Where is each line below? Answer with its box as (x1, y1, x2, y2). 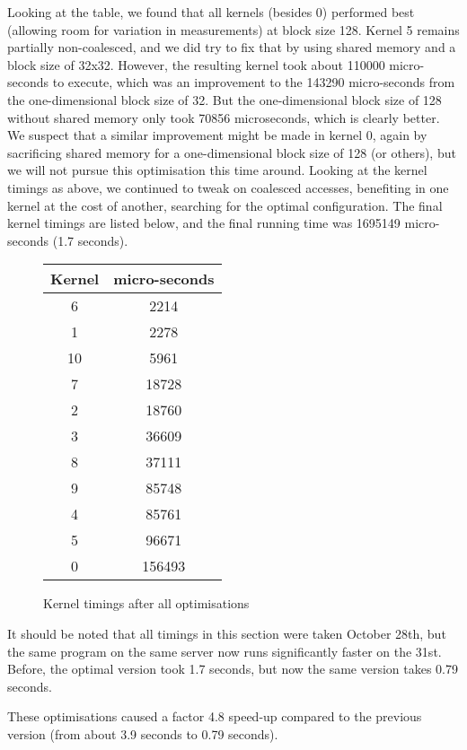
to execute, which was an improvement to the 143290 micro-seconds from (52, 73, 455, 92)
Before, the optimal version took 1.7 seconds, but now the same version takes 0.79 (7, 659, 458, 678)
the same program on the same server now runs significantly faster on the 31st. (7, 641, 442, 660)
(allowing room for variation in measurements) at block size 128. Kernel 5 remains (7, 20, 460, 39)
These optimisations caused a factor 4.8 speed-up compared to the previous (7, 707, 422, 726)
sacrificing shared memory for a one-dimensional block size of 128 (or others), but (7, 143, 456, 161)
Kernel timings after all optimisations (43, 594, 250, 613)
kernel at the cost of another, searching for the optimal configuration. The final (7, 196, 443, 214)
